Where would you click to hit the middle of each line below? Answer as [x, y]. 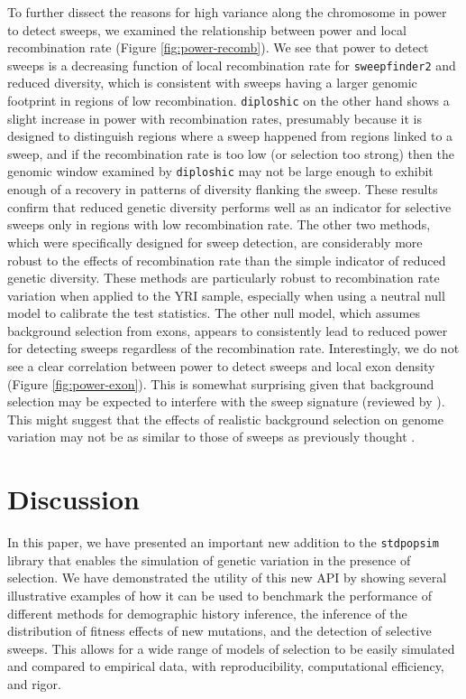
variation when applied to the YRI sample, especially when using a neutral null [226, 295]
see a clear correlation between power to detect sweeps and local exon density [221, 366]
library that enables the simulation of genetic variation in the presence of [209, 559]
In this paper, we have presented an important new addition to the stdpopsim [223, 542]
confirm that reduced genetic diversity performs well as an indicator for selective [229, 206]
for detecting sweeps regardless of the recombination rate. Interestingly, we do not [233, 348]
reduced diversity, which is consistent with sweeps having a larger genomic [212, 83]
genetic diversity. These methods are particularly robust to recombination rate [224, 278]
